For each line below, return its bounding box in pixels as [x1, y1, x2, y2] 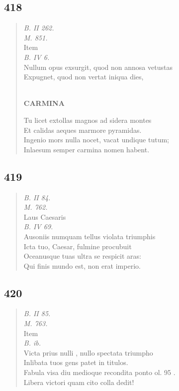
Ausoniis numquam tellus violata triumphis [23, 231, 156, 241]
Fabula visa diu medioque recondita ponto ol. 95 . [23, 367, 176, 378]
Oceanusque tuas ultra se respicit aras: [23, 251, 141, 261]
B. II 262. [23, 22, 54, 33]
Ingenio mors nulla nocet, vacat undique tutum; [23, 134, 169, 145]
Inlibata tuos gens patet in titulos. [23, 357, 128, 368]
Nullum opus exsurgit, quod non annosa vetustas [23, 61, 173, 72]
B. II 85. [23, 308, 51, 319]
